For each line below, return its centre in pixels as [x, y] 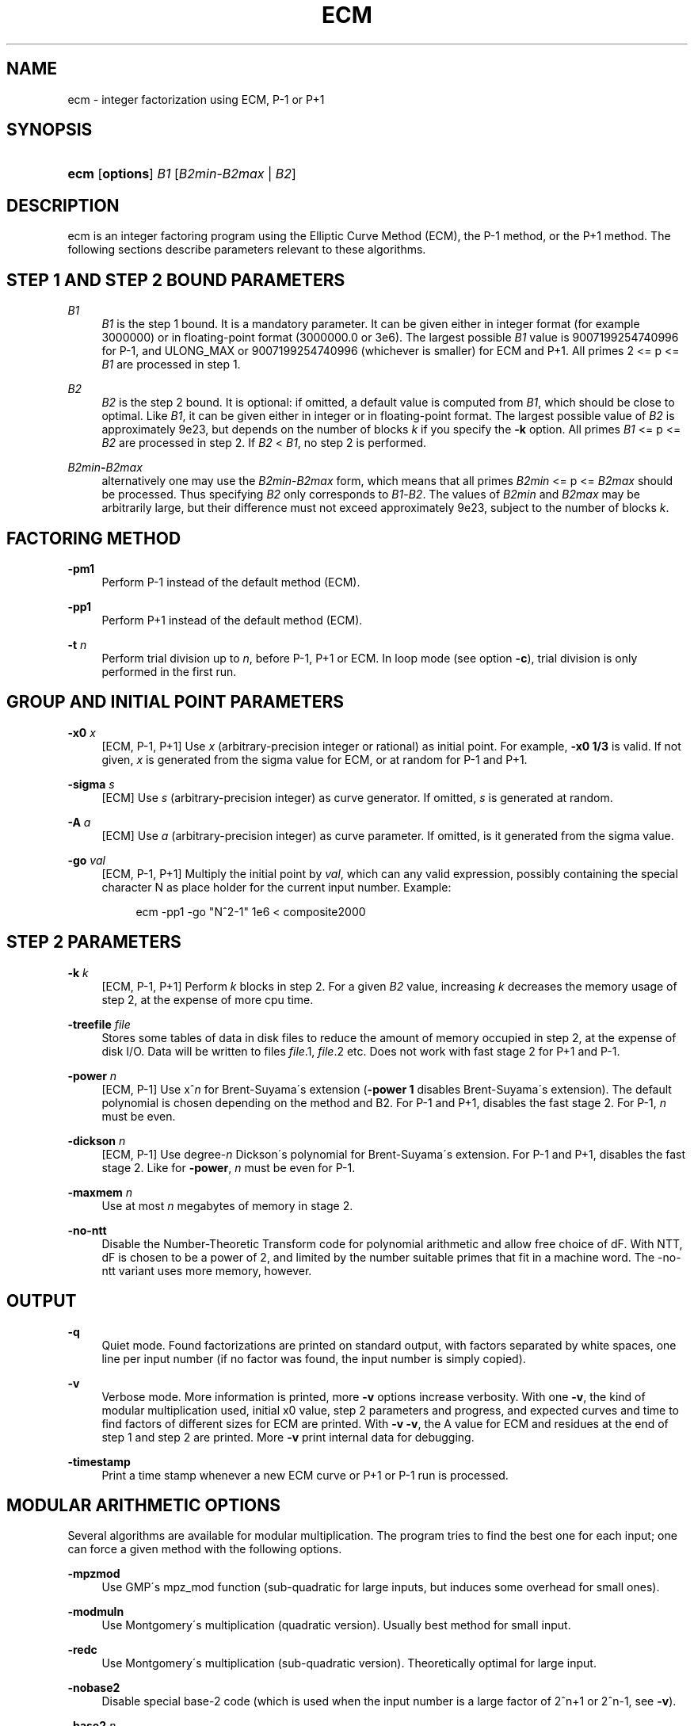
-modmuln [96, 1612]
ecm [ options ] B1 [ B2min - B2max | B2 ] [182, 174]
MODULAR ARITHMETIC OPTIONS [144, 1505]
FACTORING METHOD [94, 538]
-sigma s [91, 784]
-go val [86, 860]
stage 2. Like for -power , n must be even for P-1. [229, 1167]
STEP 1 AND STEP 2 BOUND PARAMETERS [176, 280]
